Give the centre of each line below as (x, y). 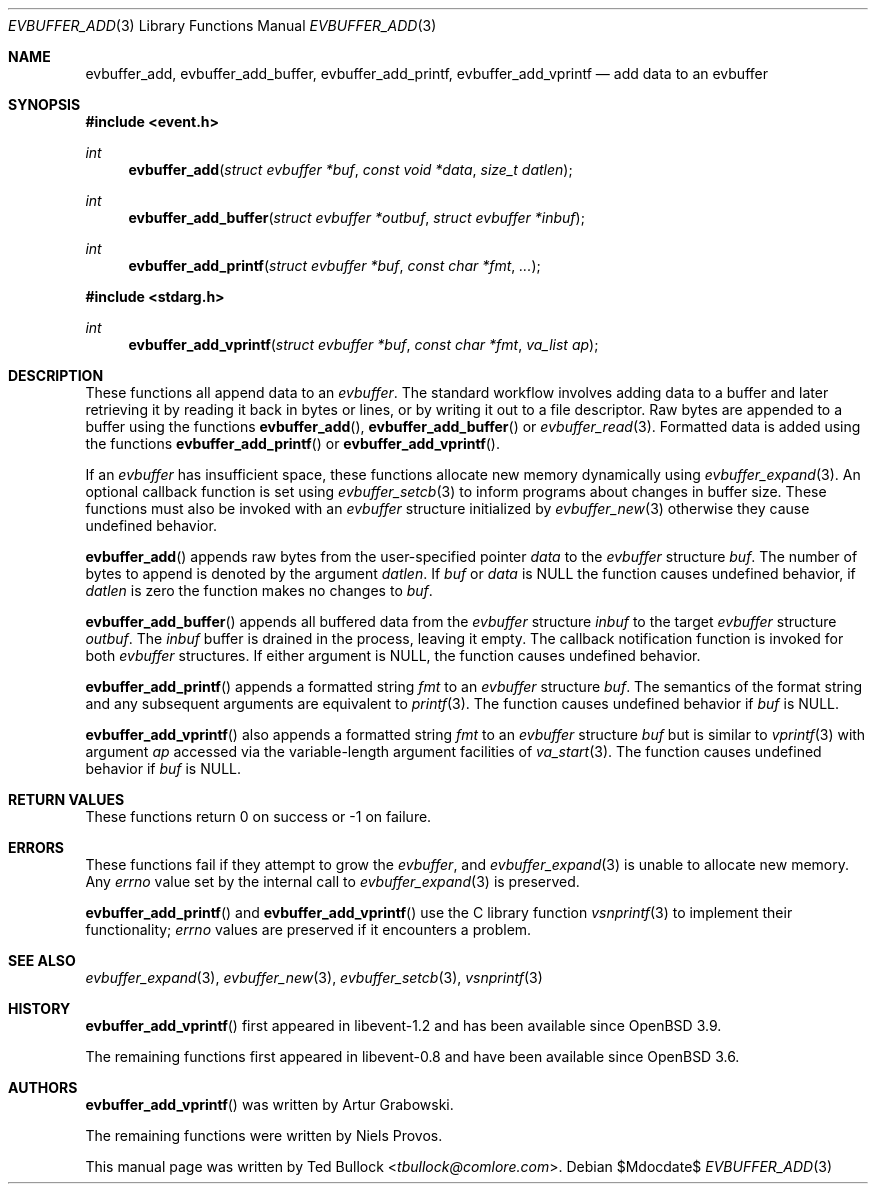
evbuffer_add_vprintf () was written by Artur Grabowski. (269, 1104)
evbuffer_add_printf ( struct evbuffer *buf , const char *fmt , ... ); (334, 265)
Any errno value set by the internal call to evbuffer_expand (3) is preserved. (332, 881)
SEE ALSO (42, 960)
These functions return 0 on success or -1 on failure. (258, 816)
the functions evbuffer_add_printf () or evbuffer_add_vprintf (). (292, 443)
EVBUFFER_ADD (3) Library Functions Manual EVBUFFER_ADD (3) (222, 25)
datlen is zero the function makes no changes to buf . (259, 590)
